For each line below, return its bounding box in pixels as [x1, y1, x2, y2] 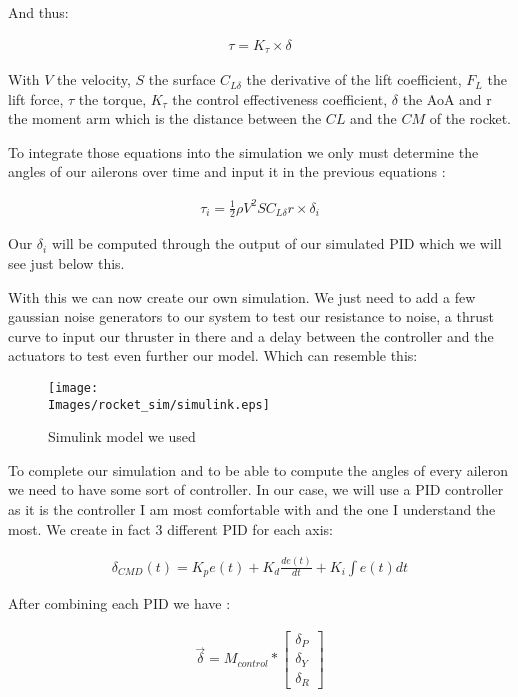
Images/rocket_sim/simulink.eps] [48, 397, 270, 412]
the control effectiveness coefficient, [172, 88, 388, 109]
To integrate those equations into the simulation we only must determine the [8, 141, 479, 162]
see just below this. [8, 253, 125, 273]
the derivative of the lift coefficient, [246, 69, 462, 90]
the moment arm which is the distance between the [8, 108, 322, 129]
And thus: [8, 2, 69, 22]
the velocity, [57, 69, 131, 90]
